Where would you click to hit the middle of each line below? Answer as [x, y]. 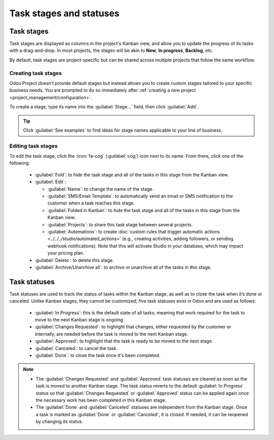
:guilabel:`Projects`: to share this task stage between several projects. [120, 224]
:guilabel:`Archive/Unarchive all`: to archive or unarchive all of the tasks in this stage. [123, 267]
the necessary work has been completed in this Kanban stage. [101, 400]
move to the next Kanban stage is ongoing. [79, 320]
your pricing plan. [66, 253]
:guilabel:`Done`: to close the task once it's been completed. [98, 355]
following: [20, 163]
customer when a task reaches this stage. [91, 203]
